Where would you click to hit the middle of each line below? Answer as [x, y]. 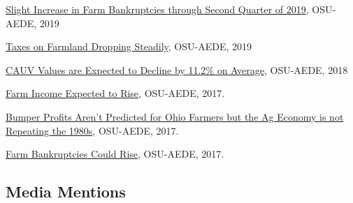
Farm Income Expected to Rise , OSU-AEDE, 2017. [115, 93]
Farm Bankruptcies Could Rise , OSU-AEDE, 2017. [115, 154]
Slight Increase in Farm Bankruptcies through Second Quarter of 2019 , [157, 9]
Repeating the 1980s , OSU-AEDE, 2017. [92, 130]
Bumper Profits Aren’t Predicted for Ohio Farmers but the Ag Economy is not [175, 116]
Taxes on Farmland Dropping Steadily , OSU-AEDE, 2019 [129, 46]
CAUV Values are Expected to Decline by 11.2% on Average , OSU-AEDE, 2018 [177, 69]
